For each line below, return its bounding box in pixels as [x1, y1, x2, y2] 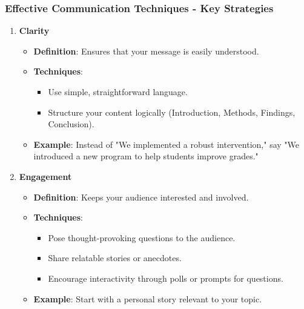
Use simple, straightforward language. [48, 85, 188, 98]
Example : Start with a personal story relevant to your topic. [33, 292, 262, 305]
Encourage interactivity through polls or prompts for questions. [48, 271, 283, 284]
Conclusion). [48, 118, 94, 130]
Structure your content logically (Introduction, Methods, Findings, [48, 105, 296, 118]
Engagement [19, 170, 72, 182]
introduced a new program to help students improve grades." [33, 150, 259, 162]
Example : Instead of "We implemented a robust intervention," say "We [33, 138, 300, 150]
